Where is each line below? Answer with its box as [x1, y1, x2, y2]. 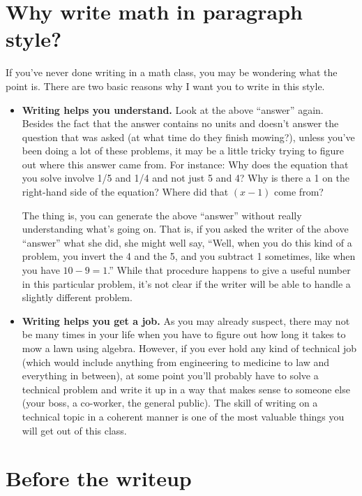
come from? [274, 184, 324, 199]
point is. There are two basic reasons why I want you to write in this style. [6, 78, 325, 93]
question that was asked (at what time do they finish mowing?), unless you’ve [22, 129, 355, 144]
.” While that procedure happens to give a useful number [107, 263, 351, 277]
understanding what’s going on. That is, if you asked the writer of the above [22, 221, 349, 236]
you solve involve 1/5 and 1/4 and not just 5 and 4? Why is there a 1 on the [22, 170, 350, 185]
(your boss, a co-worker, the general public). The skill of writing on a [22, 395, 318, 410]
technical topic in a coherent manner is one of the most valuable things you [22, 409, 345, 423]
